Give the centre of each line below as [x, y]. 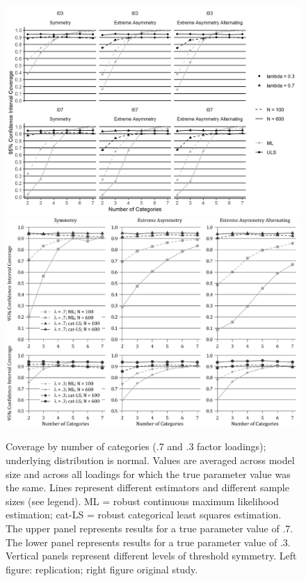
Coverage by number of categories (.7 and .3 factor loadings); [136, 446]
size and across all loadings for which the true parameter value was [148, 473]
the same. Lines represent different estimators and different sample [147, 487]
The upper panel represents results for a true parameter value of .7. [150, 528]
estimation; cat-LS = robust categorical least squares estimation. [144, 515]
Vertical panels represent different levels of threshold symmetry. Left [151, 556]
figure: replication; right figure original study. [102, 569]
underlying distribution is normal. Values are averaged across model [150, 460]
